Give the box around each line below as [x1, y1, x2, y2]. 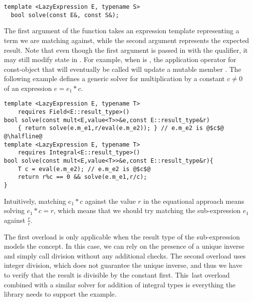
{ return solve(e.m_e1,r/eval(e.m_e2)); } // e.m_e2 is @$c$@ [18, 125, 224, 132]
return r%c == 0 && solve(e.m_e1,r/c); [18, 173, 147, 181]
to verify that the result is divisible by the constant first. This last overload [4, 270, 230, 280]
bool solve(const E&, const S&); [11, 11, 119, 19]
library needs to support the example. [4, 289, 117, 299]
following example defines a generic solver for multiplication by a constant [4, 73, 225, 84]
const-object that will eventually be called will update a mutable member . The [4, 64, 241, 74]
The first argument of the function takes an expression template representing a [4, 25, 239, 36]
